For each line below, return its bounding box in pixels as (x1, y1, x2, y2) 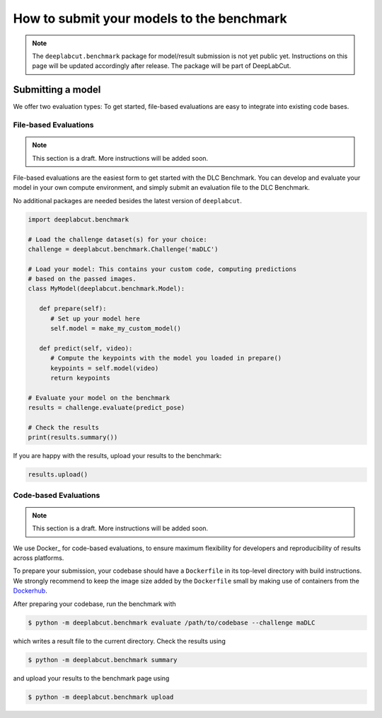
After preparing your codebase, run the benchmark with (13, 599, 176, 608)
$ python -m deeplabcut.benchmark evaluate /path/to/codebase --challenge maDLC (28, 618, 316, 627)
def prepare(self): (39, 304, 107, 313)
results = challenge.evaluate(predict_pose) (28, 404, 185, 412)
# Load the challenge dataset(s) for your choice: (28, 235, 208, 244)
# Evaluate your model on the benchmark (28, 394, 170, 401)
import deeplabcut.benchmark (28, 215, 129, 223)
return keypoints (50, 374, 111, 382)
